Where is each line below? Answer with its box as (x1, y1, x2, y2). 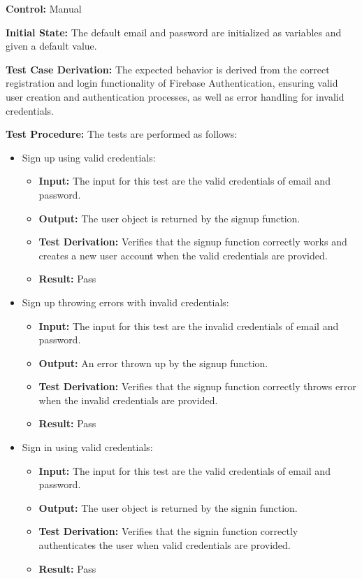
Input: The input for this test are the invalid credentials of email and (38, 318, 339, 333)
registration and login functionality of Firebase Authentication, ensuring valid (6, 76, 338, 90)
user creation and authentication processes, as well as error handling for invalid (6, 89, 345, 103)
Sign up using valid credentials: (22, 150, 156, 164)
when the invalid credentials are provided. (38, 392, 218, 407)
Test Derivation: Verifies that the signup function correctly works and (38, 234, 347, 249)
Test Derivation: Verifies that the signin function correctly (38, 524, 298, 538)
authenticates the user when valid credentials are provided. (38, 538, 291, 552)
